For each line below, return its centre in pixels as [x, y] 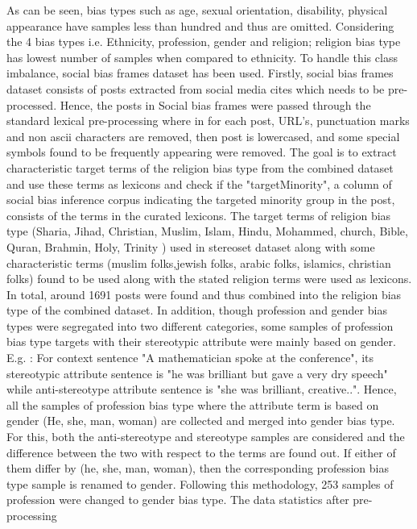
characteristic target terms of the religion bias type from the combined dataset [200, 167]
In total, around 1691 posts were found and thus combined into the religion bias [204, 294]
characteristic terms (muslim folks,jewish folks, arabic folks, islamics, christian [199, 262]
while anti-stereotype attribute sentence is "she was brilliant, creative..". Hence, [202, 389]
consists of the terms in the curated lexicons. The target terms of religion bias [199, 215]
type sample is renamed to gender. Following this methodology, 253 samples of [200, 483]
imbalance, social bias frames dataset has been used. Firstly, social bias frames [200, 73]
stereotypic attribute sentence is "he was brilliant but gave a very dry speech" [197, 373]
